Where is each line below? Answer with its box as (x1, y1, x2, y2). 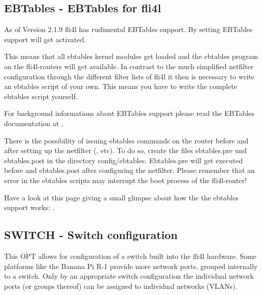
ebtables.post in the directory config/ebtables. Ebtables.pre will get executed (4, 155, 243, 165)
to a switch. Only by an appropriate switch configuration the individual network (4, 271, 254, 281)
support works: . (4, 202, 55, 213)
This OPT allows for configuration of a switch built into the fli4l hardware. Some (4, 250, 256, 261)
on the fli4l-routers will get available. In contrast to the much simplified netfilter (4, 61, 254, 71)
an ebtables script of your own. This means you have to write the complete (4, 81, 237, 92)
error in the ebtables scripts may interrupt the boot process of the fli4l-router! (4, 174, 247, 185)
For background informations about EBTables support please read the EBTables (4, 108, 254, 119)
